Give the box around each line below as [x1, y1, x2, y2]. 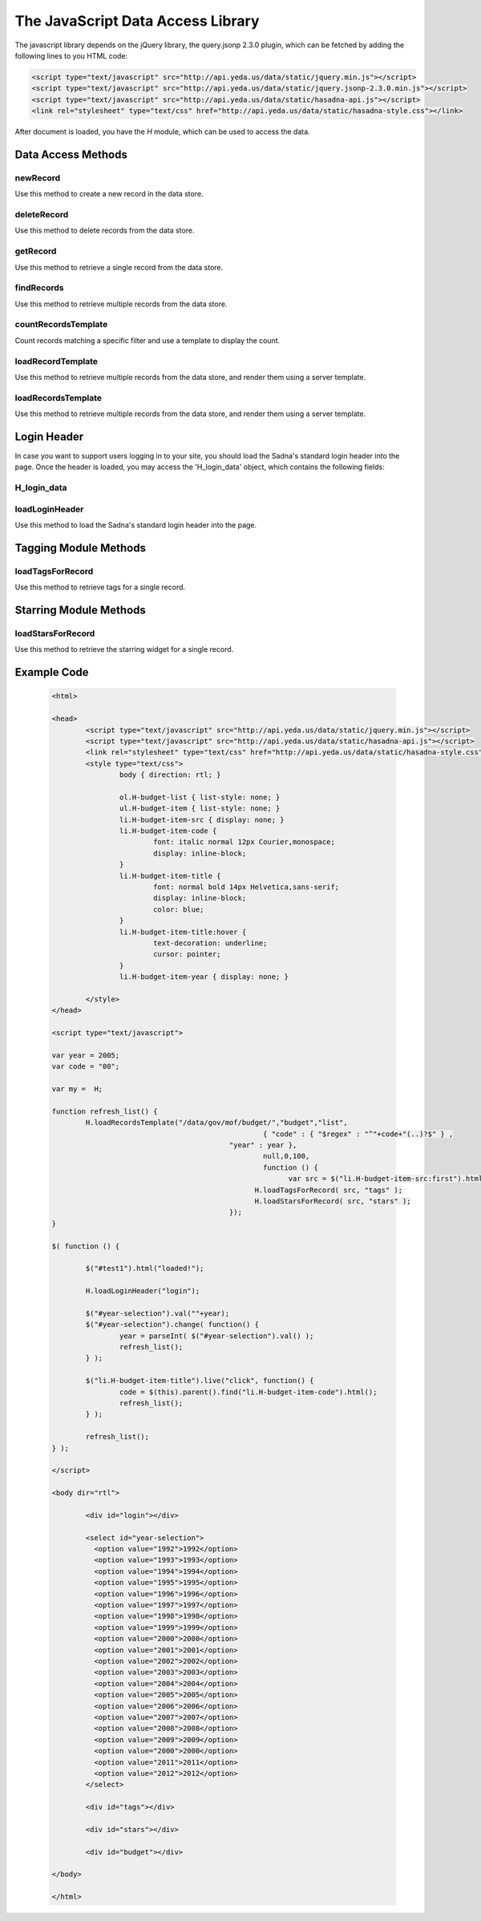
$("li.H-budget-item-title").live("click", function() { [85, 1376, 314, 1385]
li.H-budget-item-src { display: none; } [119, 815, 285, 824]
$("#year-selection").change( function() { [85, 1320, 260, 1329]
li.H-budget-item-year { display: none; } [119, 973, 289, 981]
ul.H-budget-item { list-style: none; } [119, 804, 281, 813]
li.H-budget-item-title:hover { [119, 927, 247, 936]
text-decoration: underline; [152, 938, 268, 948]
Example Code [14, 665, 89, 679]
